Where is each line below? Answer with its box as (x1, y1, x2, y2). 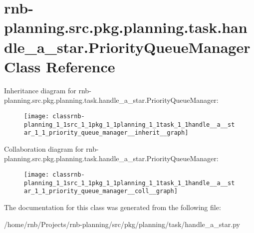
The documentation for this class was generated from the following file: (4, 202, 221, 212)
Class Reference (4, 56, 115, 76)
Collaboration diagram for (4, 143, 84, 154)
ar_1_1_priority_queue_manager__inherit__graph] (24, 129, 189, 137)
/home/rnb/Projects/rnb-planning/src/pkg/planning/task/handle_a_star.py (4, 219, 240, 229)
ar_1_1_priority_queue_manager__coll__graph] (24, 188, 178, 195)
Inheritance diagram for (4, 85, 76, 95)
